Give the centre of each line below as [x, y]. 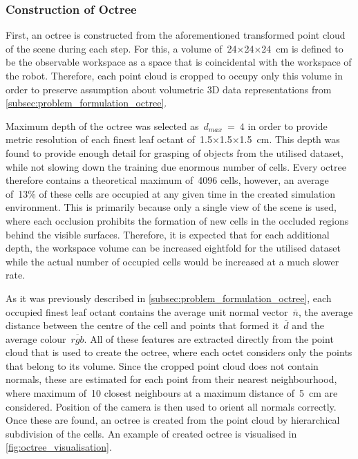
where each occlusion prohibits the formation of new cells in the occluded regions [177, 220]
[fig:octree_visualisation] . [59, 447]
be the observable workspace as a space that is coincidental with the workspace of [179, 62]
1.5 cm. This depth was [290, 139]
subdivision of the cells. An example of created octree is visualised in [151, 433]
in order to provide [288, 125]
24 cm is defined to [302, 48]
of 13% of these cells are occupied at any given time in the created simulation [171, 193]
